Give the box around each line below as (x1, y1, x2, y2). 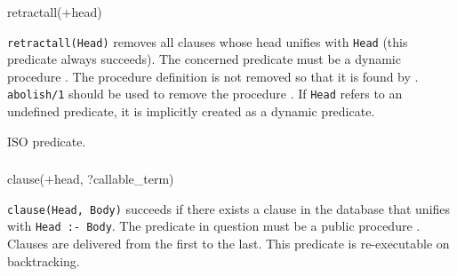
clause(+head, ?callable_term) (7, 170, 174, 188)
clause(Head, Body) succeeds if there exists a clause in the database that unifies (7, 199, 451, 217)
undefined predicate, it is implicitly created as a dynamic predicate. (7, 102, 375, 121)
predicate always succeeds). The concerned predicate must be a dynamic (7, 50, 401, 68)
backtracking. (7, 251, 80, 270)
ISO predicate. (7, 131, 86, 150)
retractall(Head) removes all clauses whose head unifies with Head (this (7, 32, 408, 51)
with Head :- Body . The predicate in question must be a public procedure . (7, 217, 421, 235)
